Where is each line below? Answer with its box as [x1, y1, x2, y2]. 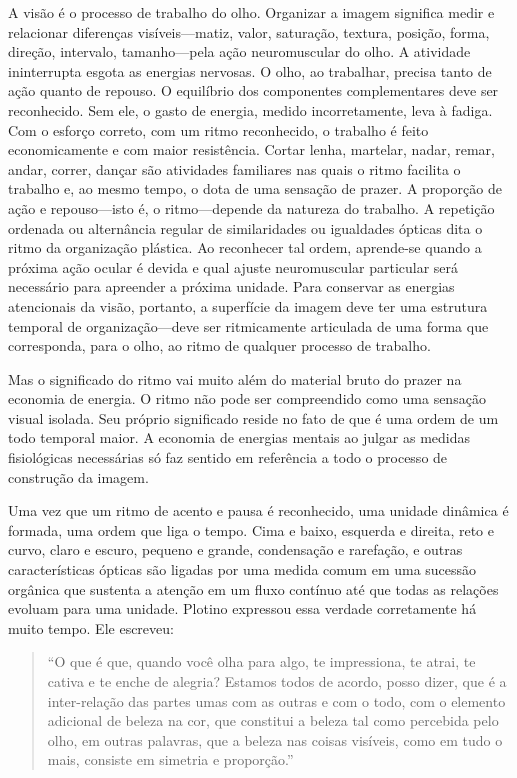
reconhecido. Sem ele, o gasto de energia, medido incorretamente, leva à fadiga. [8, 99, 493, 120]
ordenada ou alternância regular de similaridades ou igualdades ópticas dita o [8, 217, 483, 238]
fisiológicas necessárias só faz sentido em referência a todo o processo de [8, 447, 448, 468]
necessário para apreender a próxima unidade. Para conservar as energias [8, 276, 455, 297]
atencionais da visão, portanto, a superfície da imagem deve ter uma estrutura [8, 295, 488, 316]
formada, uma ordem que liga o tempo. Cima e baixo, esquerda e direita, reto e [8, 519, 494, 540]
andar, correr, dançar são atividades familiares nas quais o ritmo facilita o [8, 158, 461, 179]
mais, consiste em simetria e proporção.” [47, 749, 294, 770]
